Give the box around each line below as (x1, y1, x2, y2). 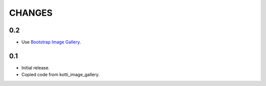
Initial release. (21, 64, 50, 71)
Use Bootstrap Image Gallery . (21, 39, 81, 45)
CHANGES (9, 7, 53, 18)
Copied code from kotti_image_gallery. (21, 72, 100, 78)
